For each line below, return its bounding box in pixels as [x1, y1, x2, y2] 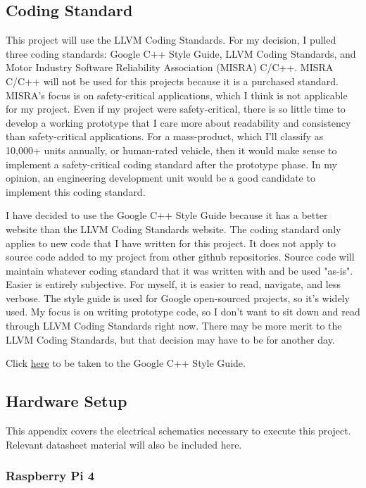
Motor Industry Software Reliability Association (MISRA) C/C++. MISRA [6, 60, 334, 75]
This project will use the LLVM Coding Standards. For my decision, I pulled [6, 32, 336, 47]
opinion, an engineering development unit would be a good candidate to [6, 170, 315, 185]
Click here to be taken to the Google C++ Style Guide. [6, 356, 246, 370]
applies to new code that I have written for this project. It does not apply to [6, 235, 336, 250]
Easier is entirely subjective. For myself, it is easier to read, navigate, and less [6, 277, 341, 292]
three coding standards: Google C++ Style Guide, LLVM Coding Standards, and [6, 46, 356, 61]
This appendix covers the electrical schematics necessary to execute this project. [6, 423, 351, 438]
